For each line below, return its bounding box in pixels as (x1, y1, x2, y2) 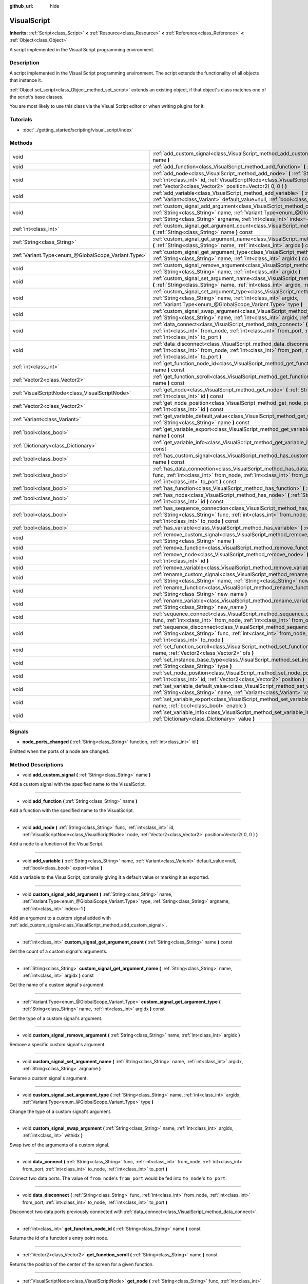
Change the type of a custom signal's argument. (9, 1108, 112, 1115)
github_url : (9, 3, 33, 9)
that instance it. (9, 77, 43, 83)
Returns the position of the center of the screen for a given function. (9, 1261, 154, 1267)
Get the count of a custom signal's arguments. (9, 948, 108, 955)
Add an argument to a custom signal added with (9, 915, 111, 921)
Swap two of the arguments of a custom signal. (9, 1142, 110, 1148)
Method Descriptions (9, 761, 64, 768)
